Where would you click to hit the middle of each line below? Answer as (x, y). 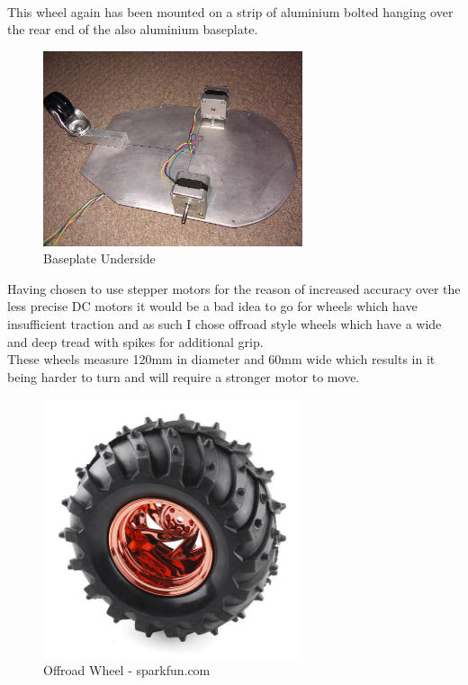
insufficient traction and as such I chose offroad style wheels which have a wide (225, 324)
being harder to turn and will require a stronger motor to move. (184, 376)
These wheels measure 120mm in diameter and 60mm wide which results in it (221, 359)
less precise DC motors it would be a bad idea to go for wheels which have (212, 306)
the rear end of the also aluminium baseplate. (133, 29)
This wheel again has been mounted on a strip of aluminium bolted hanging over (230, 11)
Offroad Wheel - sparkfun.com (127, 669)
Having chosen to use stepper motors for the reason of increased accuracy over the (234, 288)
